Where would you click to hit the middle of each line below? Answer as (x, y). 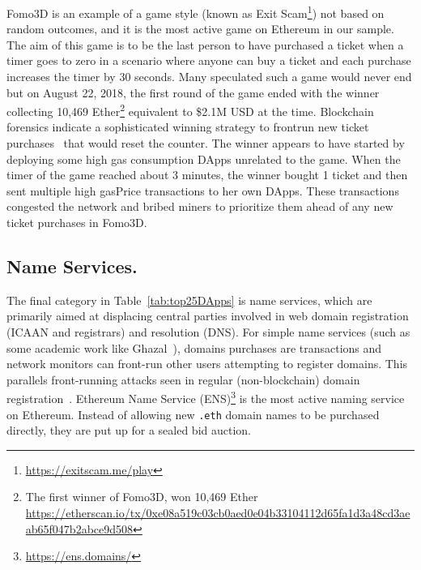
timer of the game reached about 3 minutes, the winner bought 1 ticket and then (207, 175)
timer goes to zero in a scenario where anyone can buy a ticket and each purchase (209, 60)
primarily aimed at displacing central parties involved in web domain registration (208, 316)
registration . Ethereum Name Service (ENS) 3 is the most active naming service (206, 397)
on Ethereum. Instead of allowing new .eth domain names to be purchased (193, 414)
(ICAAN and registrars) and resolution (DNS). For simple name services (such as (208, 332)
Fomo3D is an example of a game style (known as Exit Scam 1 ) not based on (196, 12)
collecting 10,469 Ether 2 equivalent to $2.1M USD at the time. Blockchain (190, 110)
